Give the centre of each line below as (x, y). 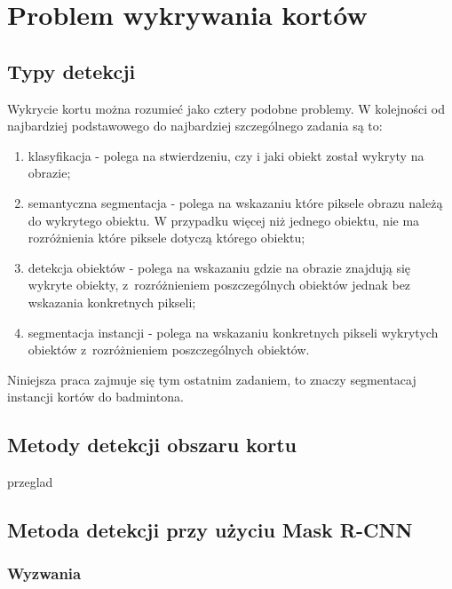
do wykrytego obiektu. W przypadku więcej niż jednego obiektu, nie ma (224, 220)
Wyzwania (44, 573)
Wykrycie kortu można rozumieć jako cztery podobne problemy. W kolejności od (226, 108)
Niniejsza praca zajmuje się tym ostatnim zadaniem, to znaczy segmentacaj (212, 379)
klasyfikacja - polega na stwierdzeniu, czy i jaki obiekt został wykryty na (226, 155)
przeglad (30, 482)
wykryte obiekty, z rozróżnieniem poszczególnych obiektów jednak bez (219, 285)
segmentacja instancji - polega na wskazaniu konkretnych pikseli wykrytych (233, 332)
